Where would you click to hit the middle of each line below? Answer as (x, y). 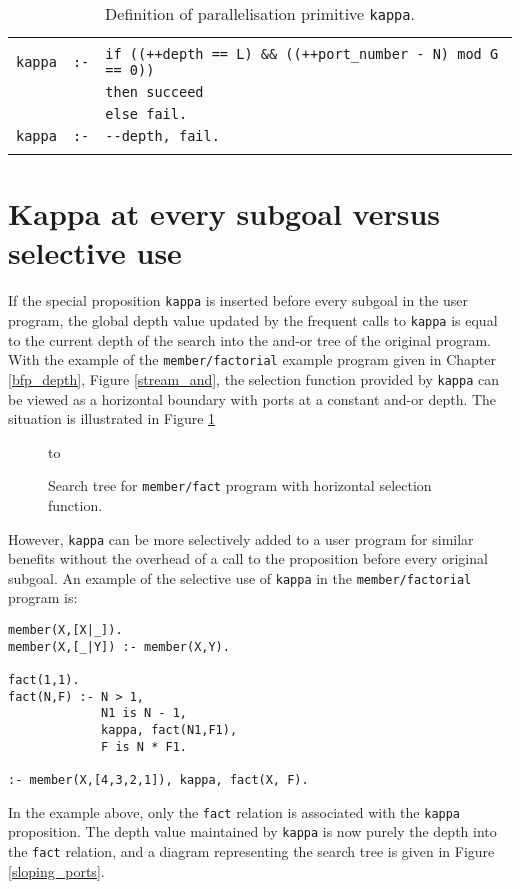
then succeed (154, 92)
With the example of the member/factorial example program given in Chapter (252, 359)
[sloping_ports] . (56, 870)
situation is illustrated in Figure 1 (112, 418)
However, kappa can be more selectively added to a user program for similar (241, 538)
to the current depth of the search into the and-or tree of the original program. (250, 339)
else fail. (146, 114)
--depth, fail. (162, 136)
